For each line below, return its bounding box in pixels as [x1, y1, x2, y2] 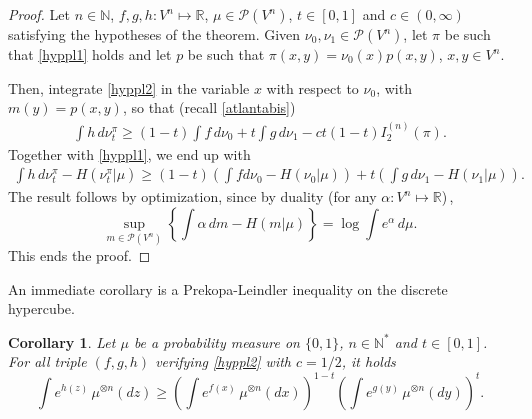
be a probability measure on [133, 331, 300, 352]
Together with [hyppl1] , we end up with [8, 143, 251, 164]
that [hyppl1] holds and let [8, 44, 172, 64]
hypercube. [8, 298, 75, 319]
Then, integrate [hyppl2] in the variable [8, 77, 250, 98]
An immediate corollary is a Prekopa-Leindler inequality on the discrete [8, 278, 448, 299]
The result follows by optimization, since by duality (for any [8, 186, 377, 207]
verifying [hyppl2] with [155, 351, 292, 372]
